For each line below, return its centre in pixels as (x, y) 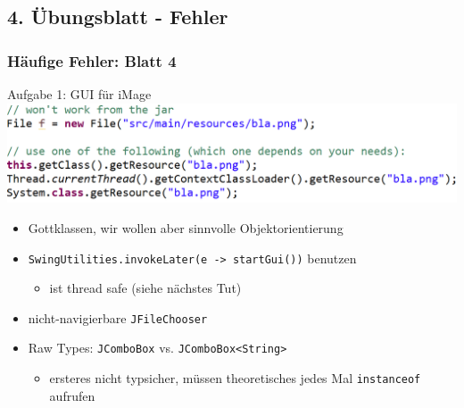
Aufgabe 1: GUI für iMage (79, 94)
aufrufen (72, 395)
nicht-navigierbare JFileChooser (118, 317)
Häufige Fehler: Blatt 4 (92, 60)
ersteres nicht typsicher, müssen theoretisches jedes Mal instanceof (235, 378)
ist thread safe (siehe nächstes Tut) (145, 288)
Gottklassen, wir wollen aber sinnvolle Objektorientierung (186, 227)
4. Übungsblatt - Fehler (118, 17)
